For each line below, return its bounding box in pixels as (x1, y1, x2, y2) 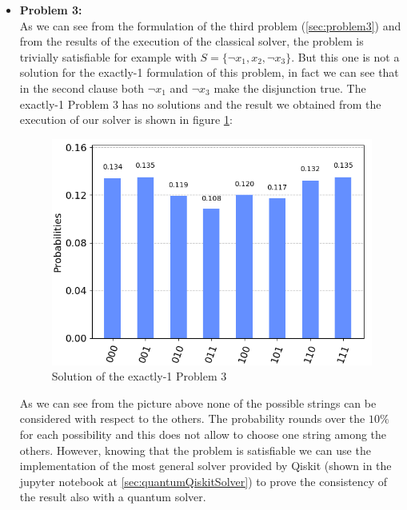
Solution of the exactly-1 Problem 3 (51, 368, 227, 384)
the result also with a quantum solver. (19, 488, 206, 505)
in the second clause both (19, 79, 145, 96)
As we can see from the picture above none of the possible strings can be (19, 394, 377, 411)
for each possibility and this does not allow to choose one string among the (19, 426, 387, 443)
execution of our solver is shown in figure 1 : (19, 111, 233, 128)
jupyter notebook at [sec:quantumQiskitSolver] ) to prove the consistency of (19, 472, 388, 489)
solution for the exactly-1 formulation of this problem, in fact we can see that (19, 64, 399, 81)
